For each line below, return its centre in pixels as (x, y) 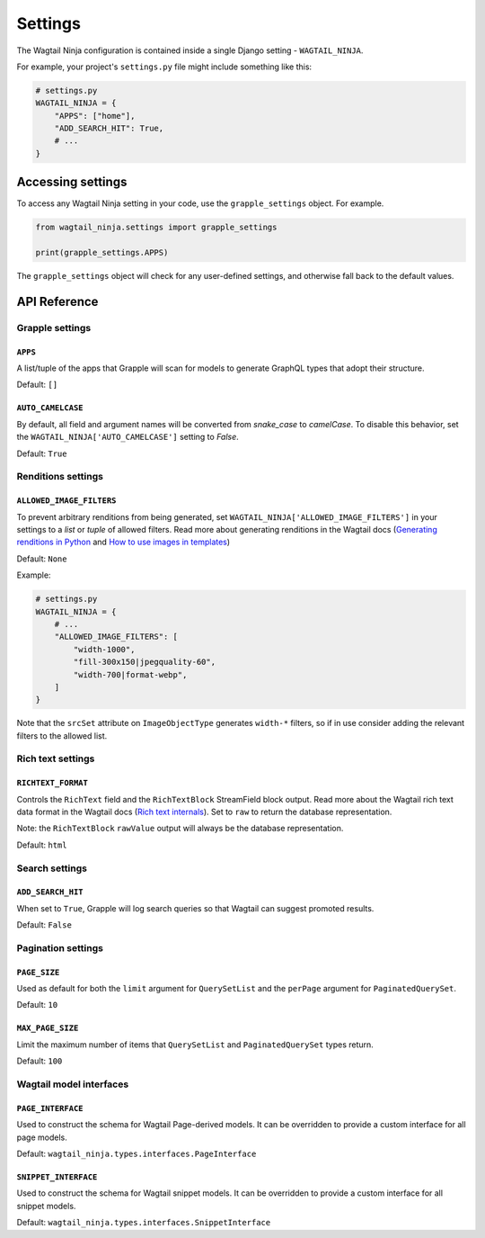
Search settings (52, 868)
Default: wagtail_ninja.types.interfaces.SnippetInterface (144, 1223)
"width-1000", (104, 649)
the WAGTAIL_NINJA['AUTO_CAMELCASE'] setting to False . (128, 437)
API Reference (57, 301)
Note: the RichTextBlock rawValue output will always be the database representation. (180, 829)
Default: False (44, 925)
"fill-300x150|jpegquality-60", (144, 662)
